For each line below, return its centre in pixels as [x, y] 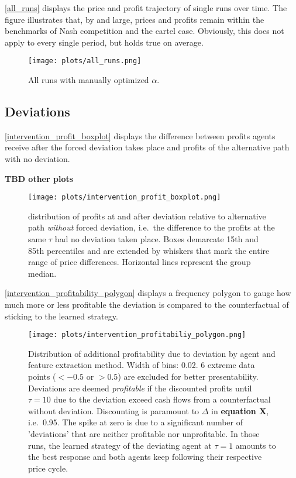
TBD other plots [39, 178]
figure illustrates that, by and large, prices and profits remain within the [135, 19]
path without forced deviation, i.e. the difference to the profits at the [152, 227]
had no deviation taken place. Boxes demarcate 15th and [156, 239]
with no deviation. [37, 159]
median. [42, 273]
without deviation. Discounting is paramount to [114, 410]
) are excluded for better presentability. [188, 376]
